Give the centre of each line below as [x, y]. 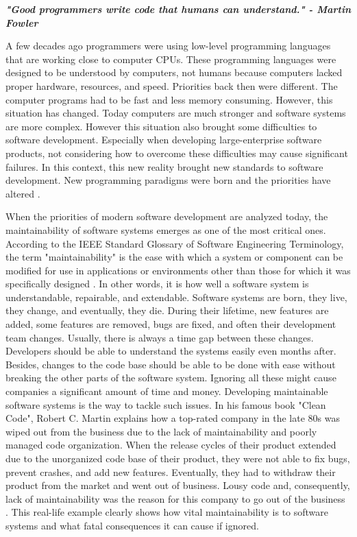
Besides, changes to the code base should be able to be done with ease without [171, 364]
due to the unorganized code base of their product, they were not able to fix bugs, [178, 458]
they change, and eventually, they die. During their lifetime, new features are [167, 310]
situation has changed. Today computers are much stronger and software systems [176, 113]
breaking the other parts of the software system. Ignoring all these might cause [171, 378]
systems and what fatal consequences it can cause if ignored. [132, 525]
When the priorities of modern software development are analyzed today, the [167, 216]
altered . [23, 193]
